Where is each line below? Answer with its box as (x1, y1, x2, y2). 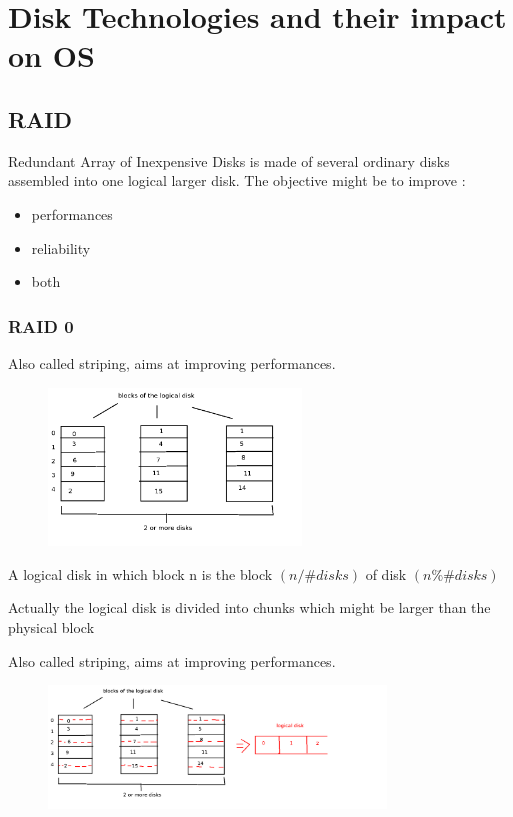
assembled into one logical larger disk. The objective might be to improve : (8, 170, 466, 191)
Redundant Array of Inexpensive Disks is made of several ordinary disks (8, 150, 450, 171)
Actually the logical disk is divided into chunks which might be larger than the (8, 597, 491, 618)
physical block (8, 616, 95, 637)
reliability (31, 237, 91, 258)
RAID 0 (8, 313, 74, 338)
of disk (365, 563, 407, 584)
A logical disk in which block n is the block (8, 563, 273, 584)
